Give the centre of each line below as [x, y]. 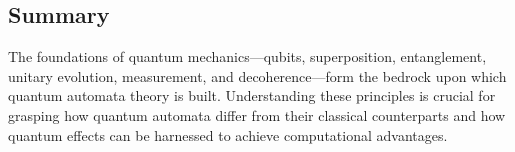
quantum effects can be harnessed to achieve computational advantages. [228, 134]
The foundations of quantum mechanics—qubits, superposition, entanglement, [247, 56]
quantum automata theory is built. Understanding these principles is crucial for [252, 95]
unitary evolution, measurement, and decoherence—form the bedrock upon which [257, 75]
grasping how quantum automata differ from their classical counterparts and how [257, 114]
